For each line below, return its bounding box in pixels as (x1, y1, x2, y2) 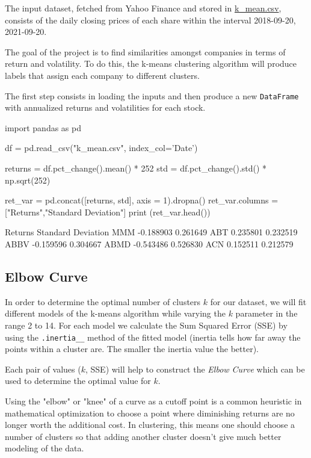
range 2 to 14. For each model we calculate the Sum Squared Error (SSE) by (5, 318, 288, 331)
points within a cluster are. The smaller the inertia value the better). (5, 342, 259, 355)
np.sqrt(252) (5, 173, 51, 186)
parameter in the (235, 307, 298, 320)
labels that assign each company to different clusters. (5, 69, 200, 81)
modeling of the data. (5, 442, 84, 454)
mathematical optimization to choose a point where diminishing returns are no (5, 406, 295, 419)
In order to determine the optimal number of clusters (5, 295, 201, 308)
